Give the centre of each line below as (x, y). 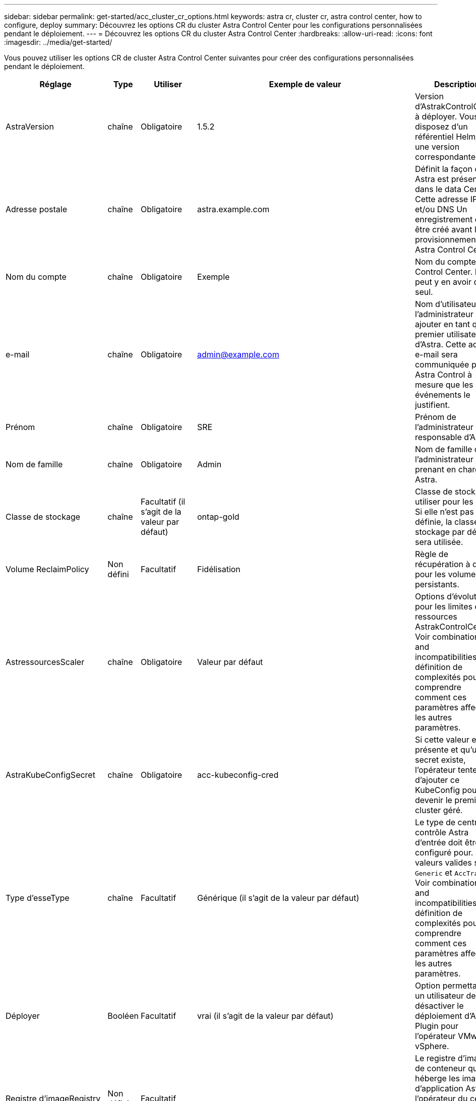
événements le (442, 395)
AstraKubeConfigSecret (50, 775)
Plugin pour (437, 1026)
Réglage (55, 84)
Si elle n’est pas (444, 512)
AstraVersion (30, 127)
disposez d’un (441, 127)
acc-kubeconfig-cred (238, 775)
